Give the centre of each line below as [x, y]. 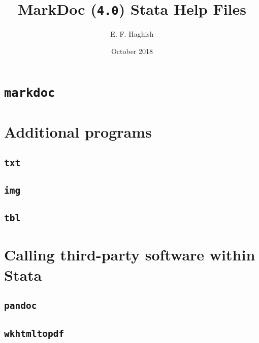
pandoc [21, 306]
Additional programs [78, 131]
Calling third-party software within [130, 255]
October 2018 [132, 51]
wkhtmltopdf [34, 333]
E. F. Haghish [132, 34]
